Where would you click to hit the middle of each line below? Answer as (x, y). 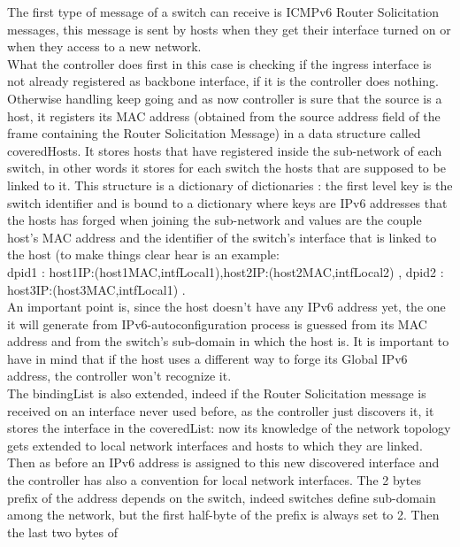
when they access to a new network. (104, 46)
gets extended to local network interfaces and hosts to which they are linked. (215, 445)
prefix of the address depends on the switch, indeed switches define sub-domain (222, 497)
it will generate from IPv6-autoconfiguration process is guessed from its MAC (217, 324)
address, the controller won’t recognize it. (119, 376)
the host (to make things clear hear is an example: (143, 254)
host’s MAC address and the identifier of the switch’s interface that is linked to (222, 237)
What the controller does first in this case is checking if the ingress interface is (219, 63)
